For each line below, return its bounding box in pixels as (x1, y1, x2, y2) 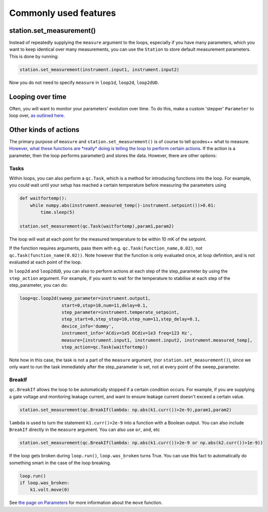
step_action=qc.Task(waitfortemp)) (61, 344, 148, 350)
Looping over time (9, 92, 67, 101)
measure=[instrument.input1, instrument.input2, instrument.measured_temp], (61, 337, 253, 343)
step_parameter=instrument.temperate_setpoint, (61, 309, 180, 315)
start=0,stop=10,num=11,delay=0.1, (61, 302, 148, 308)
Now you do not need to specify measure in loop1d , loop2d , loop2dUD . (9, 80, 159, 85)
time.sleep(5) (40, 209, 75, 215)
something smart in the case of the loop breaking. (9, 460, 111, 466)
